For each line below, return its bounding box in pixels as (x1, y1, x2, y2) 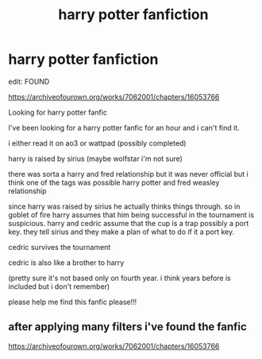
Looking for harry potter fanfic (8, 107, 107, 117)
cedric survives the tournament (8, 242, 111, 252)
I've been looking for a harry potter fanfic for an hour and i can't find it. (8, 123, 240, 132)
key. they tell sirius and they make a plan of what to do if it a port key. (8, 227, 235, 236)
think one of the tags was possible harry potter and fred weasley (8, 178, 220, 187)
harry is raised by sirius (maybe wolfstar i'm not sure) (8, 154, 183, 163)
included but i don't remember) (8, 281, 110, 291)
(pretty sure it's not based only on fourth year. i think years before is (8, 273, 232, 283)
